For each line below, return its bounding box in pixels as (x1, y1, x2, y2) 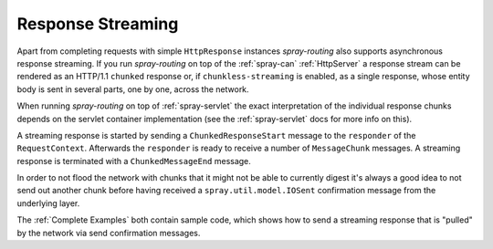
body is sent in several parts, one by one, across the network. (16, 83, 250, 95)
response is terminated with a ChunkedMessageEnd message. (16, 155, 251, 166)
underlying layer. (16, 197, 80, 209)
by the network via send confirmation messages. (16, 227, 201, 238)
